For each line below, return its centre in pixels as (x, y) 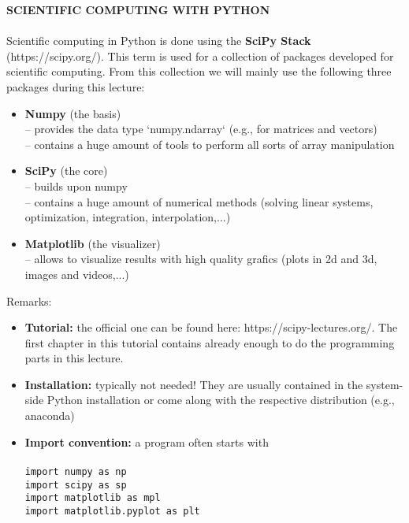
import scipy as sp (76, 485)
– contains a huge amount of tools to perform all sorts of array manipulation (210, 144)
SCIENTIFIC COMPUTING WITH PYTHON (138, 9)
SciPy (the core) (66, 171)
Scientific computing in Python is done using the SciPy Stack (159, 41)
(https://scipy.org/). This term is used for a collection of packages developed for (200, 56)
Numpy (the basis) (73, 113)
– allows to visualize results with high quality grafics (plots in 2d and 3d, (201, 259)
